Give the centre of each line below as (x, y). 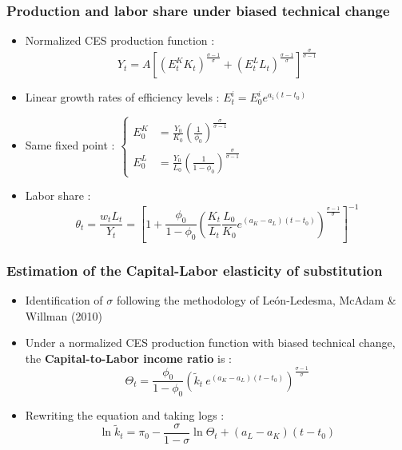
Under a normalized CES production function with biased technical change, (210, 342)
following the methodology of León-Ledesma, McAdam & (256, 300)
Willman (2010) (64, 315)
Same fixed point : (70, 144)
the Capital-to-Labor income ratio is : (128, 358)
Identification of (64, 300)
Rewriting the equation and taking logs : (125, 415)
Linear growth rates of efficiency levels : (122, 97)
